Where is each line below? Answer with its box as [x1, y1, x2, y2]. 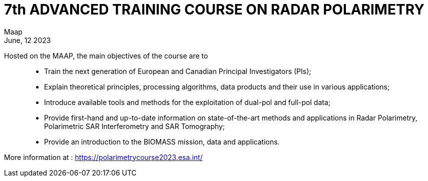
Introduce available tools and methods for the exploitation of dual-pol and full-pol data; [44, 97, 330, 106]
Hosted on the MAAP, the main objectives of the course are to [4, 51, 208, 60]
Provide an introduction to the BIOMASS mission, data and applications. [44, 137, 280, 146]
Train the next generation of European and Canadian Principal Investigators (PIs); [44, 66, 311, 75]
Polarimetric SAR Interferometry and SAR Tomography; [44, 121, 225, 130]
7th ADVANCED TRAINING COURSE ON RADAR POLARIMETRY [4, 1, 424, 18]
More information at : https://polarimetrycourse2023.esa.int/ [4, 152, 203, 161]
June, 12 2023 [4, 35, 51, 44]
